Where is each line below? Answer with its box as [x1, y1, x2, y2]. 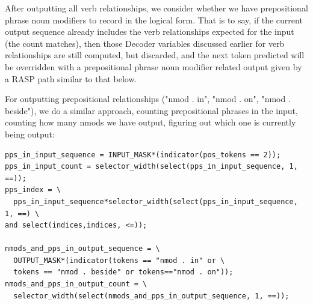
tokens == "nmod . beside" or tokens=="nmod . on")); [13, 268, 234, 277]
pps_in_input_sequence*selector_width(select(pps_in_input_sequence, [13, 197, 298, 206]
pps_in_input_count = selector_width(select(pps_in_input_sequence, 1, [5, 162, 298, 171]
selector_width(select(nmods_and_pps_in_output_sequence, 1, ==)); [13, 291, 290, 300]
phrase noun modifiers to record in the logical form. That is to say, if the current [5, 13, 303, 26]
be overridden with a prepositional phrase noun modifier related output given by [5, 60, 302, 73]
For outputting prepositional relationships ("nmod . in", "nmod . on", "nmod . [5, 92, 291, 105]
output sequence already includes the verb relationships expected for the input [5, 25, 294, 38]
